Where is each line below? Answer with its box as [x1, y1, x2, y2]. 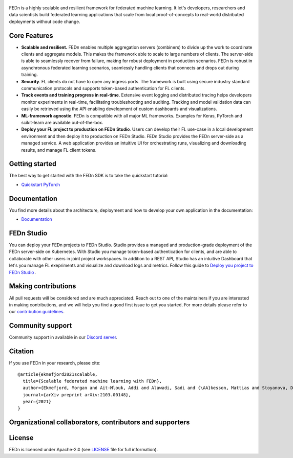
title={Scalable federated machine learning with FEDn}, [22, 378, 162, 384]
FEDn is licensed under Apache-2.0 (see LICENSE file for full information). [9, 447, 158, 453]
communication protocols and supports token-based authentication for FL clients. [21, 86, 186, 92]
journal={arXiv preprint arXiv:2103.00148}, [22, 392, 131, 397]
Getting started [9, 160, 57, 168]
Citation [9, 347, 34, 356]
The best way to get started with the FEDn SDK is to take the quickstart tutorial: [9, 173, 168, 179]
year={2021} [22, 399, 51, 405]
